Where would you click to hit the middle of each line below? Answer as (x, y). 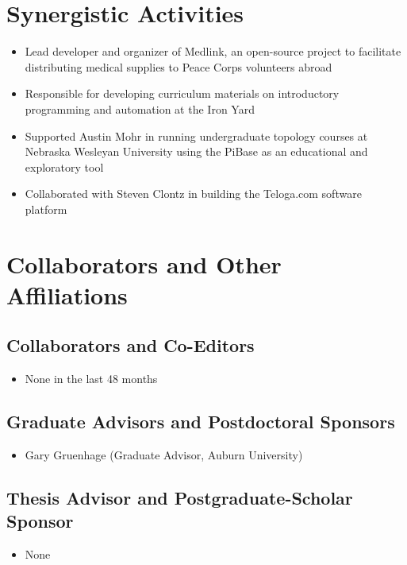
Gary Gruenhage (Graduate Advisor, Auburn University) (164, 455)
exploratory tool (64, 166)
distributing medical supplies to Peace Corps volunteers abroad (179, 66)
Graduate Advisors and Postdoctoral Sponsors (201, 422)
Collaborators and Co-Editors (131, 345)
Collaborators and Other (144, 263)
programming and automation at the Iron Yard (140, 108)
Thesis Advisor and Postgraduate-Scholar (180, 498)
